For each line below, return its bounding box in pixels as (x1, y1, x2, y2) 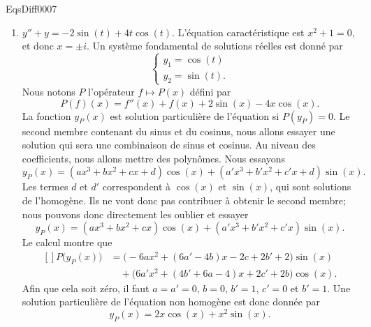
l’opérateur (88, 84, 135, 98)
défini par (189, 84, 231, 98)
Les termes (22, 179, 68, 194)
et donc (22, 38, 54, 53)
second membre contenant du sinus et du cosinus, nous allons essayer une (22, 123, 335, 138)
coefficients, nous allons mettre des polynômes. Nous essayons (22, 151, 286, 165)
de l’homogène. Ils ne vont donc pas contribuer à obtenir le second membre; (22, 192, 346, 207)
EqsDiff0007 (6, 1, 57, 15)
